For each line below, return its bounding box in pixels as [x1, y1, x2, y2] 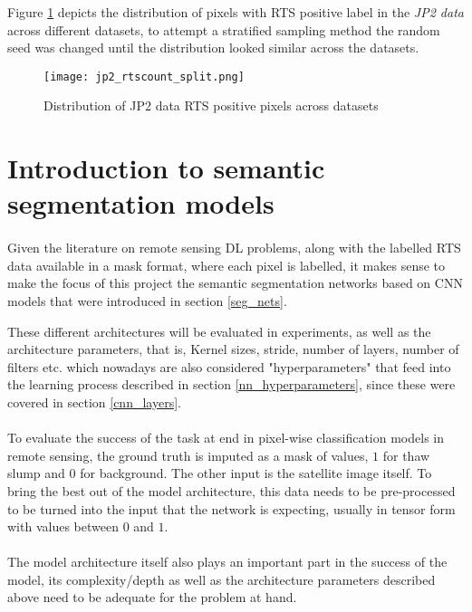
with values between [7, 517, 119, 536]
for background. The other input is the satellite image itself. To [80, 464, 432, 483]
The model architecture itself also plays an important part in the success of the [7, 552, 448, 571]
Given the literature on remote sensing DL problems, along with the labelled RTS [7, 238, 461, 257]
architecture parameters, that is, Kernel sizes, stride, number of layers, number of [7, 339, 459, 359]
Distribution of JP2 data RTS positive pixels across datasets [43, 96, 379, 115]
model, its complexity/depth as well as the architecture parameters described [7, 569, 436, 588]
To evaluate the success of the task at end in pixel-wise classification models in [7, 428, 444, 447]
